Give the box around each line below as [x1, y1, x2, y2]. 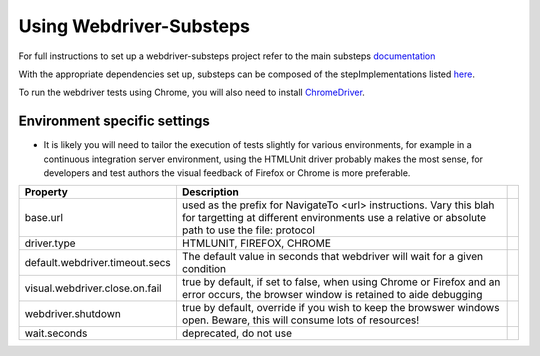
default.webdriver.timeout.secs [24, 256, 172, 270]
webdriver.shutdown [24, 307, 122, 321]
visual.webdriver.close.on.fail [24, 281, 162, 295]
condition [181, 262, 227, 276]
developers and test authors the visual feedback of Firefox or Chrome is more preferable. [43, 167, 411, 179]
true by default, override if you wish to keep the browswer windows [181, 301, 500, 315]
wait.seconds [24, 326, 88, 340]
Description [181, 185, 239, 199]
